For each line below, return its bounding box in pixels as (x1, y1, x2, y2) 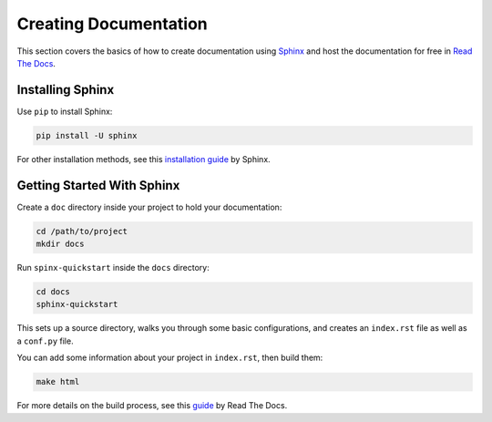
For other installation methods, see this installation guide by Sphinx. (16, 153, 271, 164)
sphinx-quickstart (36, 299, 118, 310)
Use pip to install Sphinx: (16, 106, 113, 117)
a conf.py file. (16, 335, 74, 346)
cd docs (36, 287, 70, 297)
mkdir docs (36, 239, 85, 250)
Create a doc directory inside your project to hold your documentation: (16, 201, 282, 212)
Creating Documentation (16, 14, 209, 34)
